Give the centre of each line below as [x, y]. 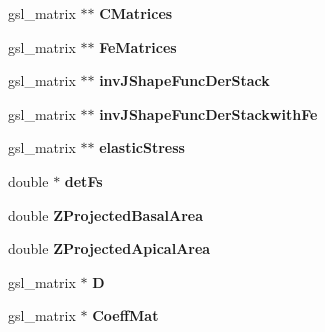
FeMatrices [138, 46]
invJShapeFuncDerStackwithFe [208, 113]
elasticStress [142, 147]
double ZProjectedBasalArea [106, 214]
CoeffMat [125, 315]
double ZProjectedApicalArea [109, 248]
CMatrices [136, 13]
